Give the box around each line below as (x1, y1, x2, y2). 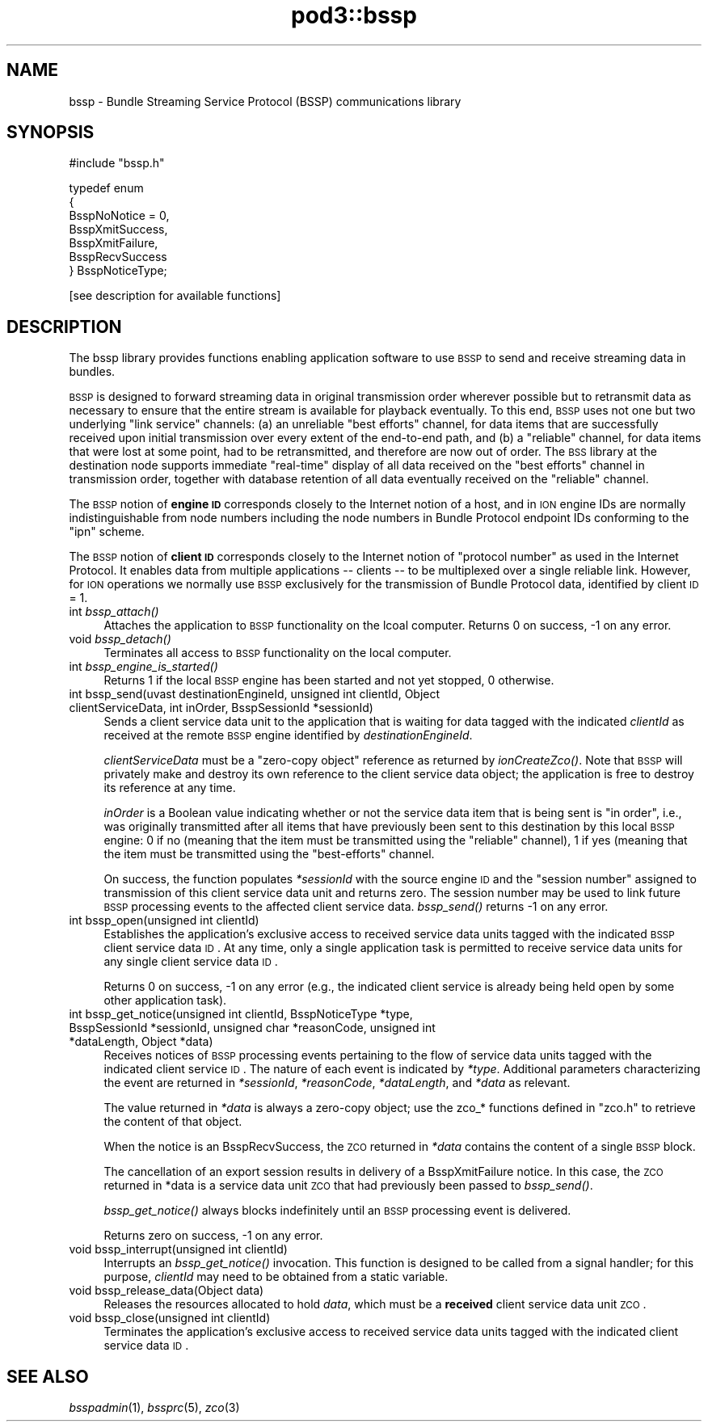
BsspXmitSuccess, (69, 222, 168, 237)
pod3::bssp (291, 2, 417, 29)
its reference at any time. (103, 781, 236, 795)
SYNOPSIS (6, 122, 95, 143)
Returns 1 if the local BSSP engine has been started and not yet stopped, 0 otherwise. (103, 673, 554, 688)
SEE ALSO (6, 1366, 89, 1387)
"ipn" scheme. (69, 524, 145, 539)
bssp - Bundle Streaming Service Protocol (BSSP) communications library (69, 94, 461, 108)
